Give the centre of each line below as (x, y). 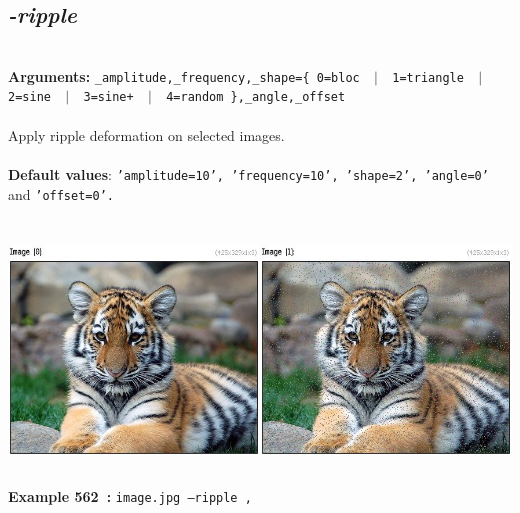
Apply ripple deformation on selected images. (146, 134)
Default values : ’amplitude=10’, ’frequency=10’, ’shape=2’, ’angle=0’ (248, 173)
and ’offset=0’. (61, 193)
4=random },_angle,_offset (256, 97)
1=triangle (428, 77)
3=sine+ (108, 97)
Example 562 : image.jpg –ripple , (130, 496)
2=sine (29, 97)
